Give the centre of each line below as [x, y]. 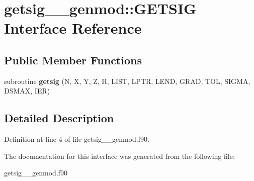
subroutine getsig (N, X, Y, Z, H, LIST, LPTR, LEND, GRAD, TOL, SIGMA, [127, 81]
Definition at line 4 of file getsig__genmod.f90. [77, 139]
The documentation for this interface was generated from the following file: [119, 156]
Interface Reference [73, 28]
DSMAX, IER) [27, 91]
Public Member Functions [73, 60]
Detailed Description [59, 118]
